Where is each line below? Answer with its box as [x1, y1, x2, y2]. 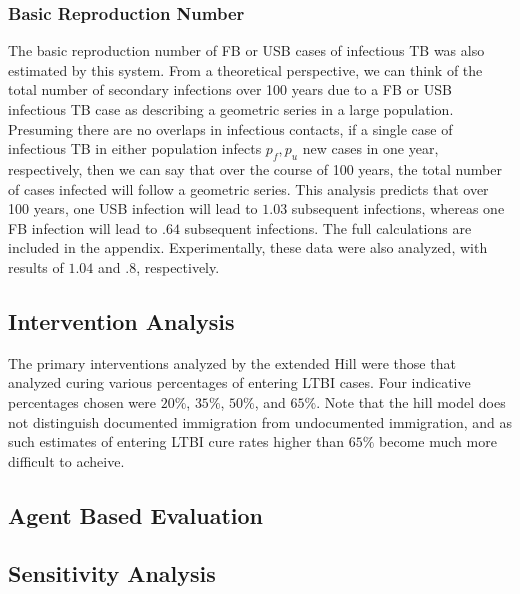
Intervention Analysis [8, 305, 235, 336]
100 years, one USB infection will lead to [8, 198, 258, 219]
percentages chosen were [8, 391, 156, 412]
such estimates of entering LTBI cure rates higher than [8, 431, 345, 452]
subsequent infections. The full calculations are [184, 217, 472, 238]
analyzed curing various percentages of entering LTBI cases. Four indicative [8, 372, 471, 393]
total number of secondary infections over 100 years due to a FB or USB [8, 79, 452, 100]
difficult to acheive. [8, 450, 125, 471]
